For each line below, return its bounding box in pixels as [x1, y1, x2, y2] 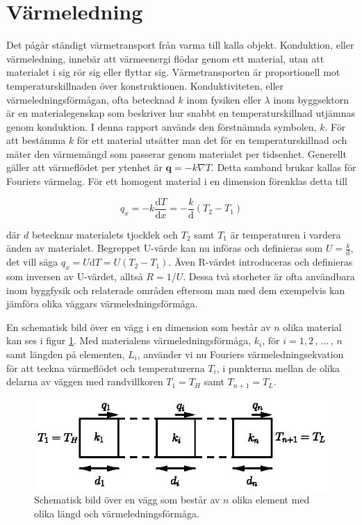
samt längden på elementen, [6, 346, 125, 361]
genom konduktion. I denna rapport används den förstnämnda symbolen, [6, 119, 317, 134]
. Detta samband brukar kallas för [211, 160, 356, 175]
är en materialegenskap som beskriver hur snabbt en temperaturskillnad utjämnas [6, 106, 356, 120]
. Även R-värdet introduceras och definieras [168, 255, 353, 269]
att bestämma [6, 133, 66, 147]
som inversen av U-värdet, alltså [6, 268, 143, 283]
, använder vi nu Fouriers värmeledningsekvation [137, 346, 344, 361]
